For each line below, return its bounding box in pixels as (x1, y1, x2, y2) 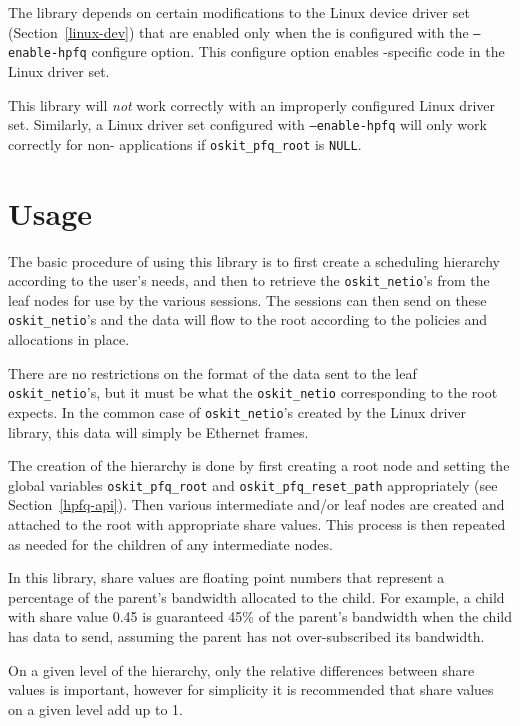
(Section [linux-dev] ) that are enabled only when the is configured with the (8, 21, 469, 42)
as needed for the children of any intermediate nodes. (8, 533, 333, 554)
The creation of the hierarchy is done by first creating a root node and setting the (8, 455, 510, 476)
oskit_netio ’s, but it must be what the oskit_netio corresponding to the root (8, 382, 498, 403)
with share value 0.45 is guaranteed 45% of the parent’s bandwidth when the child (8, 606, 512, 627)
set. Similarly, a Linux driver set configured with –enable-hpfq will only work (8, 114, 487, 135)
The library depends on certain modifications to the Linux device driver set (8, 2, 470, 22)
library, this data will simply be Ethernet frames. (8, 421, 309, 442)
